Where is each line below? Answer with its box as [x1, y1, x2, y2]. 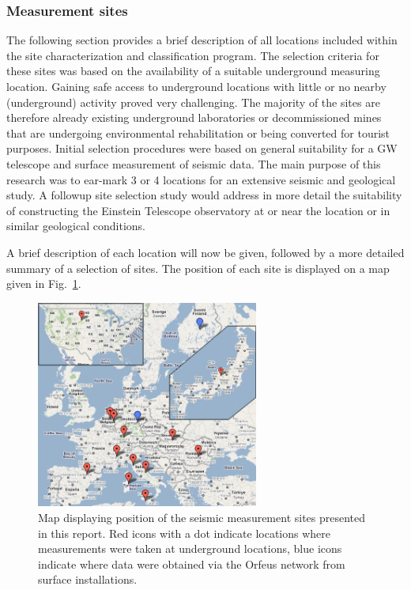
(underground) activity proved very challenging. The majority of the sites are [6, 93, 380, 110]
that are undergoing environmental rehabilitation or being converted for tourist [6, 124, 390, 141]
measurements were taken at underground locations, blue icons [38, 540, 342, 557]
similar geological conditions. [6, 217, 145, 234]
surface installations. [38, 571, 138, 588]
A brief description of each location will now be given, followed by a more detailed [6, 244, 405, 260]
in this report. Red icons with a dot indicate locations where [38, 524, 330, 541]
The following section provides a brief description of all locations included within [6, 32, 398, 48]
